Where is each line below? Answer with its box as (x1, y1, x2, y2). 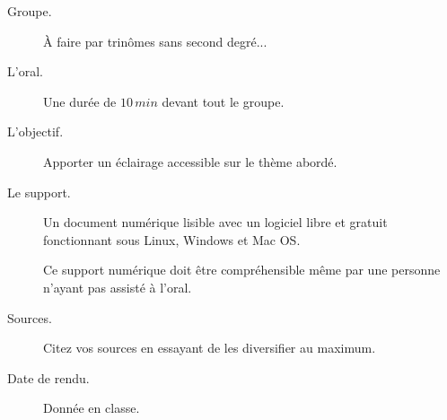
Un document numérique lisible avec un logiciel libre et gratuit (43, 213, 388, 232)
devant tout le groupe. (162, 92, 285, 110)
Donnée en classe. (43, 398, 140, 417)
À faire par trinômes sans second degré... (43, 31, 267, 50)
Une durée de (43, 92, 117, 110)
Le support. (7, 182, 71, 201)
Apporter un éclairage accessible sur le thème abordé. (43, 152, 337, 171)
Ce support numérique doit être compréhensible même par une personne (43, 260, 441, 279)
